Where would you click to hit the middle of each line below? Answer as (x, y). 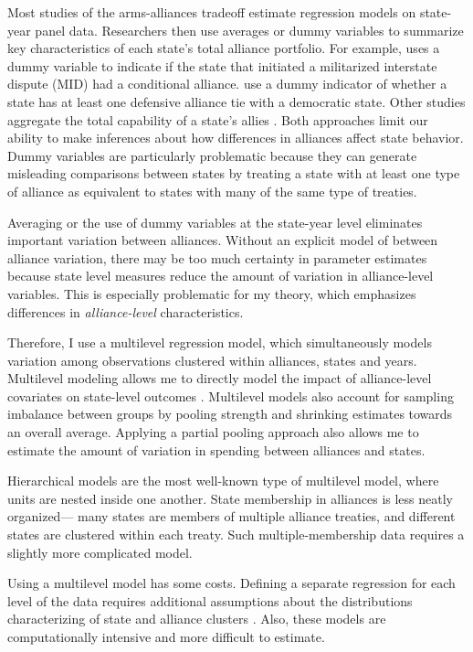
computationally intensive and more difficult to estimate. (166, 636)
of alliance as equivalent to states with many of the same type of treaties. (212, 191)
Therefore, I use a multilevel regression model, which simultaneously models (220, 342)
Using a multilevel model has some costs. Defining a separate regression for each (231, 583)
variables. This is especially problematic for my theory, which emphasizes (212, 293)
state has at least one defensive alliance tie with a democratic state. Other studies (236, 101)
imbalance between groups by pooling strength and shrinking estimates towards (230, 414)
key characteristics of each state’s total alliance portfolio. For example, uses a (224, 48)
